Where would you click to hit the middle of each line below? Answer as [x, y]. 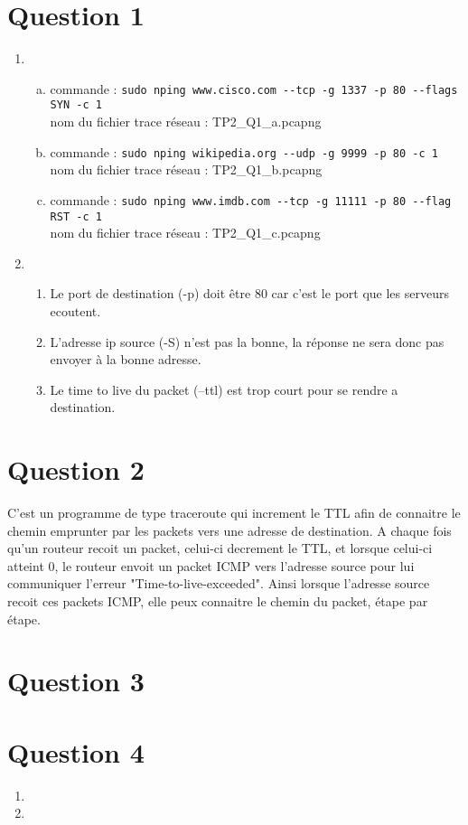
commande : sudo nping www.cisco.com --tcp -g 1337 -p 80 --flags [254, 88]
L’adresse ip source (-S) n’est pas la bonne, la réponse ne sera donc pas [247, 341]
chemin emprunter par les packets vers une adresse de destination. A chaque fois [229, 530]
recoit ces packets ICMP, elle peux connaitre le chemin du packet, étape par [218, 601]
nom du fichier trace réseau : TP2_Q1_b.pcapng [186, 169]
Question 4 [76, 751]
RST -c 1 [76, 216]
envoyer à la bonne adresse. [126, 359]
